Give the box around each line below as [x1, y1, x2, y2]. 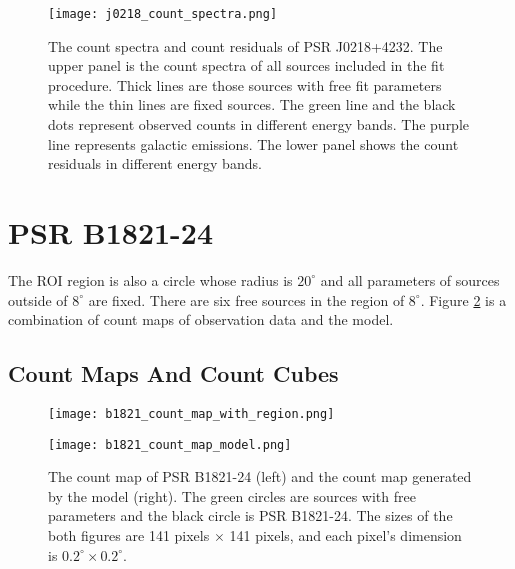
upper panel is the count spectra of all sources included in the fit [48, 55, 445, 76]
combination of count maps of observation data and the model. [8, 309, 394, 330]
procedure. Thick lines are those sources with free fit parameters [48, 74, 442, 95]
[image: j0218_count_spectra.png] [48, 7, 278, 21]
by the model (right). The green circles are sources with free [48, 485, 416, 506]
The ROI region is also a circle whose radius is [8, 269, 293, 290]
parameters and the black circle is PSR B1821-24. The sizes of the [48, 505, 453, 526]
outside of [8, 289, 68, 310]
